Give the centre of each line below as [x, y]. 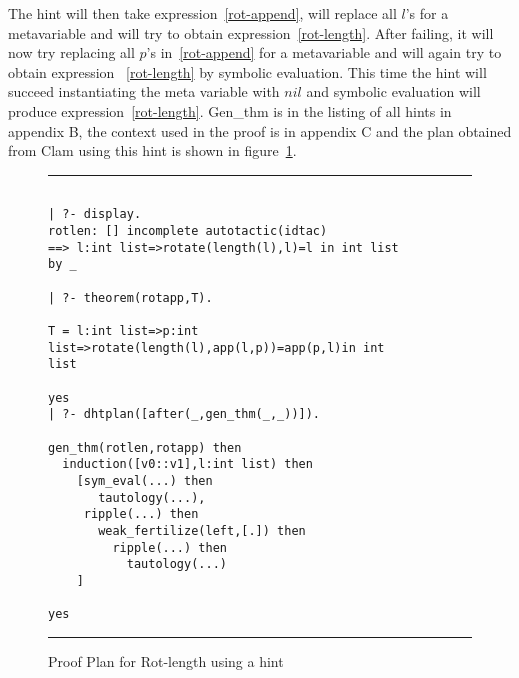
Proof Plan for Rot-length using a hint [166, 660]
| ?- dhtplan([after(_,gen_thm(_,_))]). [184, 414]
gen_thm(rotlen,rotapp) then [145, 447]
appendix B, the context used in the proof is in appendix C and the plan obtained [260, 130]
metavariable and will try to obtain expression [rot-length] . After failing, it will [251, 32]
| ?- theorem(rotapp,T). [130, 297]
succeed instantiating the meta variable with [144, 91]
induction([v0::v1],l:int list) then [187, 464]
